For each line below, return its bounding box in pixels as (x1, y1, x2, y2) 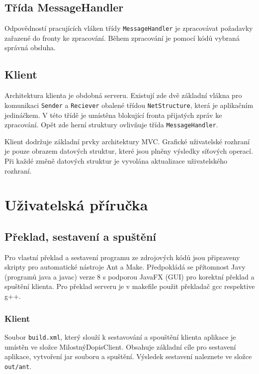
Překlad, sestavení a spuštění (4, 228, 157, 244)
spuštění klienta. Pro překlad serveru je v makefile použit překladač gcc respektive (4, 281, 255, 291)
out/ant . (4, 361, 32, 371)
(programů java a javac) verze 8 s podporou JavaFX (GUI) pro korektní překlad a (4, 271, 255, 281)
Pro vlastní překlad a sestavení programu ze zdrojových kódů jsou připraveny (4, 252, 240, 262)
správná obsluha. (4, 42, 56, 53)
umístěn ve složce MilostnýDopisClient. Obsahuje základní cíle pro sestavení (4, 341, 236, 352)
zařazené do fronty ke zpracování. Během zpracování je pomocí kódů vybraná (4, 32, 240, 43)
